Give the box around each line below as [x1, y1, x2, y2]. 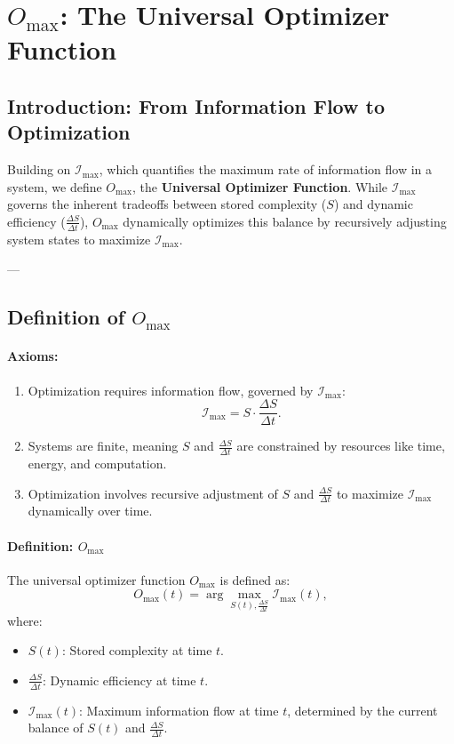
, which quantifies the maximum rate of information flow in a [99, 160, 433, 179]
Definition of [7, 303, 125, 331]
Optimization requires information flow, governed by [28, 380, 314, 399]
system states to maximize [7, 229, 151, 248]
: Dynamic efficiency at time [42, 670, 196, 689]
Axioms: [7, 347, 59, 365]
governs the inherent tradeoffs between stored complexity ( [7, 195, 327, 213]
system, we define [7, 177, 102, 196]
